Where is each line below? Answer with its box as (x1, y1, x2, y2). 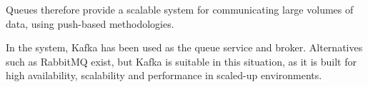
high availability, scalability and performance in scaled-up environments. (6, 68, 322, 83)
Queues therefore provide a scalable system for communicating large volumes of (6, 2, 354, 16)
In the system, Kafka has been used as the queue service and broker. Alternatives (6, 40, 363, 55)
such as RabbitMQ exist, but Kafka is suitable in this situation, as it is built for (6, 53, 357, 68)
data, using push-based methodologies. (6, 16, 174, 31)
